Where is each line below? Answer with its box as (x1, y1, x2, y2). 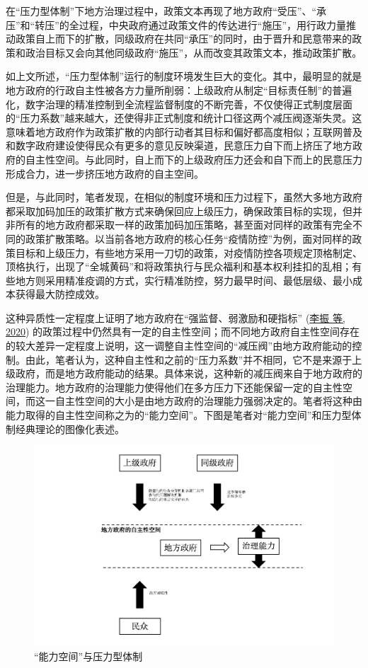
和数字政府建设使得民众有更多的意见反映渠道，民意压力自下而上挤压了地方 (6, 138, 352, 153)
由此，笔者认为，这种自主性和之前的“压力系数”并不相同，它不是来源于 (25, 352, 352, 367)
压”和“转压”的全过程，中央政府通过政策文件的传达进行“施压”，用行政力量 (6, 17, 347, 32)
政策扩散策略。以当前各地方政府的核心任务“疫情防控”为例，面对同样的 (25, 231, 352, 246)
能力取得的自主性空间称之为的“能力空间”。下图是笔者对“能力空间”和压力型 (6, 408, 352, 422)
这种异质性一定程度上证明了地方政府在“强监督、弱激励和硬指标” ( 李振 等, (6, 310, 345, 325)
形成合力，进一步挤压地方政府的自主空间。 (6, 166, 204, 180)
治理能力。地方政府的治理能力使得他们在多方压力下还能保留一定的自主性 (6, 379, 343, 394)
